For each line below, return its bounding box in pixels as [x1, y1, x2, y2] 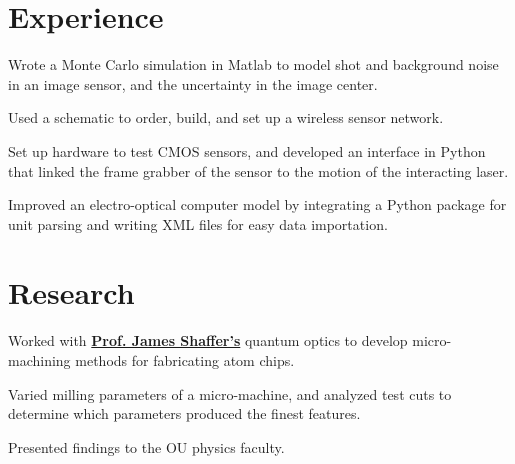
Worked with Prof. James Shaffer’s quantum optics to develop [8, 330, 408, 351]
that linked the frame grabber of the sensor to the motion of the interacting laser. [8, 160, 509, 181]
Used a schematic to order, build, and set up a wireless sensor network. [8, 107, 444, 128]
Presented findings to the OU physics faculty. [8, 436, 285, 457]
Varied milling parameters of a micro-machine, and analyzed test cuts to [8, 383, 452, 404]
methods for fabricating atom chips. [75, 350, 295, 370]
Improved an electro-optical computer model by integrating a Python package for [8, 194, 507, 215]
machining [8, 350, 71, 370]
